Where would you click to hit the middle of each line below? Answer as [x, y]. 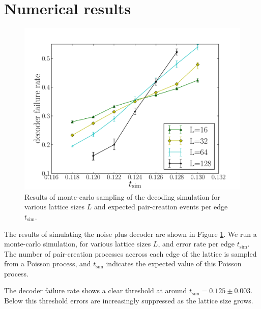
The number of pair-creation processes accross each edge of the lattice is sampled [130, 253]
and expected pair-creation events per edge [161, 207]
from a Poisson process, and [48, 264]
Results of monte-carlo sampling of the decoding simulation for [122, 196]
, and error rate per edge [196, 244]
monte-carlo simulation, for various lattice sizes [78, 244]
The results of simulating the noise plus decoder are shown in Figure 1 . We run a [130, 234]
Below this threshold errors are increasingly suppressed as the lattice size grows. [129, 301]
